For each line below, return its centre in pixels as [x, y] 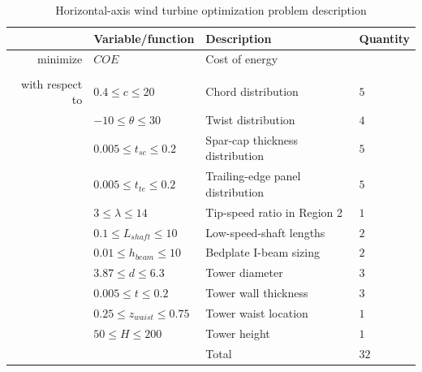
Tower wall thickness [257, 293]
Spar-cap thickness [252, 139]
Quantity [384, 38]
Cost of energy [242, 59]
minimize [60, 59]
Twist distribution [250, 119]
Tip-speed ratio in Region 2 [274, 212]
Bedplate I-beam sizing [263, 252]
